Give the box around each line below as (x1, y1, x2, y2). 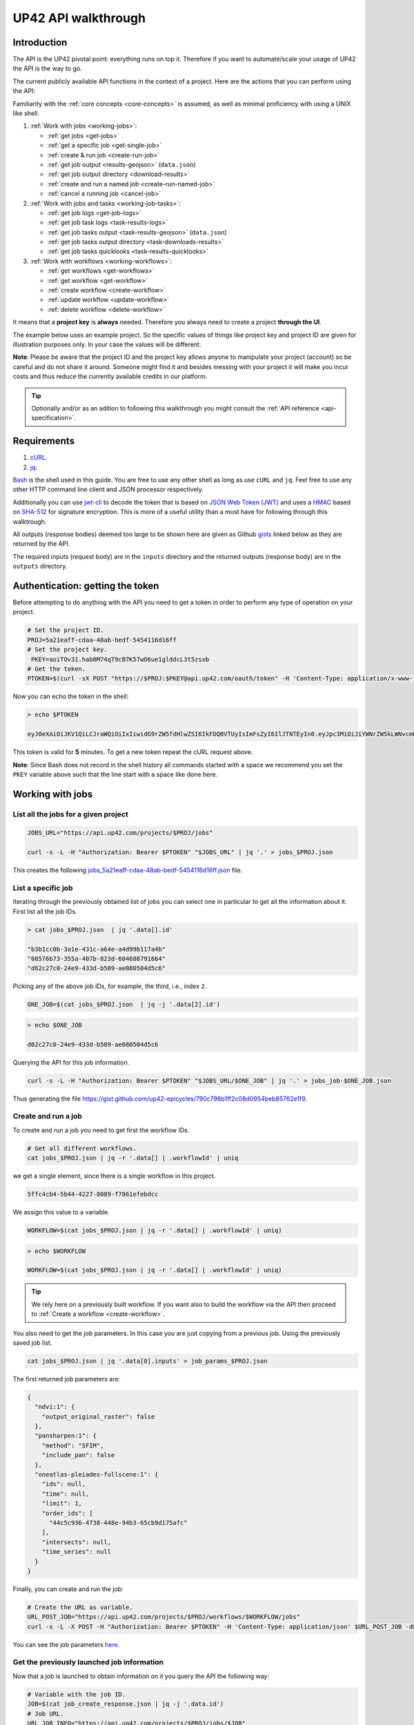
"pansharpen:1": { (34, 1432, 97, 1440)
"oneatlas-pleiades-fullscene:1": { (34, 1470, 159, 1479)
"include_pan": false (41, 1451, 115, 1459)
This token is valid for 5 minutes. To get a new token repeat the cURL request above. (12, 748, 253, 756)
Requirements (12, 435, 75, 447)
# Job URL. (27, 1710, 64, 1717)
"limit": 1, (41, 1499, 83, 1508)
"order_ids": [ (41, 1509, 93, 1517)
